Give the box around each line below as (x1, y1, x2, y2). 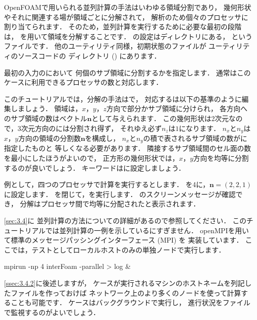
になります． (179, 123, 220, 133)
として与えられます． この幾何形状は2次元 (91, 113, 229, 123)
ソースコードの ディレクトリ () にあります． (17, 50, 161, 61)
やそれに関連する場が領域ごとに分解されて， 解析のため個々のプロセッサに (4, 11, 249, 22)
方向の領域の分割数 (18, 132, 81, 143)
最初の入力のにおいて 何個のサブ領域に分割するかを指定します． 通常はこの (4, 67, 251, 77)
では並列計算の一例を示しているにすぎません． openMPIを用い (45, 225, 249, 235)
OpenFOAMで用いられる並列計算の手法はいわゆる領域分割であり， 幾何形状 (4, 2, 252, 12)
